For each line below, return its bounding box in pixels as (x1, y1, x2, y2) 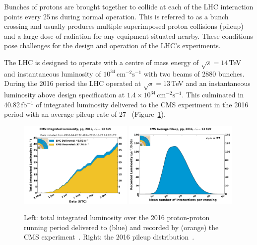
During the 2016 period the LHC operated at (4, 78, 141, 88)
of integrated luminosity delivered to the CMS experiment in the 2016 (36, 99, 249, 109)
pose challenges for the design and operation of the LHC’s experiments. (4, 40, 221, 51)
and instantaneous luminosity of (4, 68, 101, 79)
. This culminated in (182, 89, 244, 100)
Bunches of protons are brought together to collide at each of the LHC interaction (4, 1, 254, 11)
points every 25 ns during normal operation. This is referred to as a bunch (4, 11, 229, 21)
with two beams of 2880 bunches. (143, 68, 245, 79)
